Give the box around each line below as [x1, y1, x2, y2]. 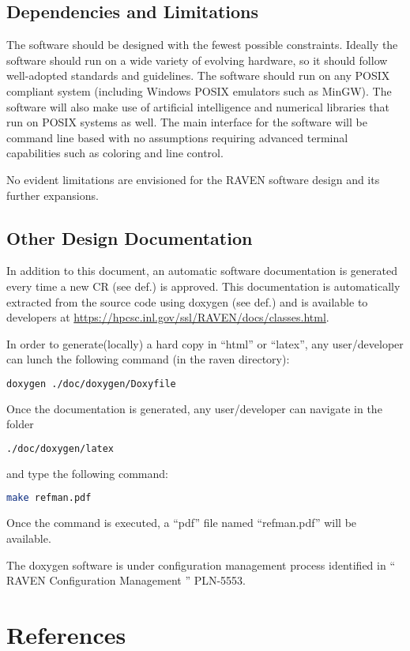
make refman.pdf [6, 492, 92, 504]
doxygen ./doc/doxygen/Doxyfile [6, 378, 176, 389]
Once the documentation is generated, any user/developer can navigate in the [6, 400, 382, 416]
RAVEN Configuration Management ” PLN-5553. [6, 572, 246, 589]
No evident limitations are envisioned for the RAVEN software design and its [6, 171, 380, 187]
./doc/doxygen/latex [6, 442, 115, 454]
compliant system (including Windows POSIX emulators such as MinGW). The [6, 82, 392, 99]
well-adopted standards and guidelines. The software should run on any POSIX [6, 67, 390, 84]
